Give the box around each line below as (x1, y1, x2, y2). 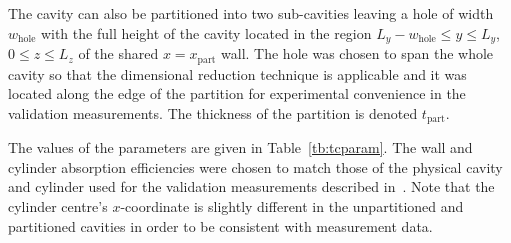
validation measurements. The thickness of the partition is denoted (8, 102, 418, 123)
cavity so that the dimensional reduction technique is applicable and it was (8, 63, 467, 84)
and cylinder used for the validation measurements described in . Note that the (8, 176, 495, 197)
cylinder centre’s (8, 195, 108, 216)
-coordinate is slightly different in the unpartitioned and (120, 195, 464, 216)
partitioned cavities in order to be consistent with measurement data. (8, 215, 433, 236)
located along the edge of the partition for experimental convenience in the (8, 83, 466, 104)
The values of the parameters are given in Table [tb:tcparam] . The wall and (8, 137, 473, 158)
